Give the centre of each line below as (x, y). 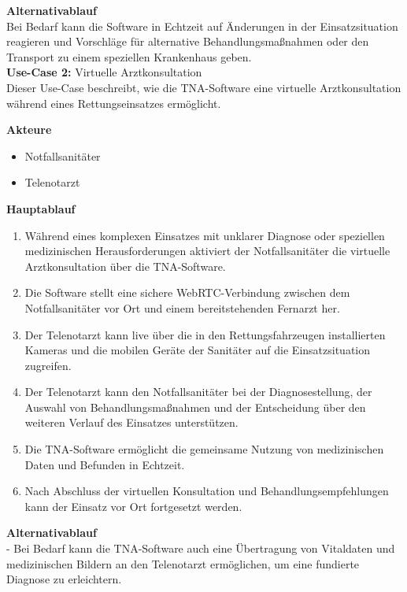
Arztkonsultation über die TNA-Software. (125, 266)
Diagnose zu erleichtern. (64, 579)
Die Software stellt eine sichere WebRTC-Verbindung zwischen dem (187, 292)
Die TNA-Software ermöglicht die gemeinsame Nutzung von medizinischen (204, 449)
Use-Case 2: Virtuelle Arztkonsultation (104, 72)
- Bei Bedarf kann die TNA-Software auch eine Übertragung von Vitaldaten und (201, 548)
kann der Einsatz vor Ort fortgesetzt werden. (133, 506)
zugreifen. (48, 365)
